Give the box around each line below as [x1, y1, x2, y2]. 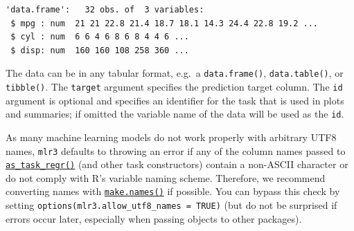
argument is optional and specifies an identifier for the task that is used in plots [6, 93, 344, 107]
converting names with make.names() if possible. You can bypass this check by [6, 184, 340, 198]
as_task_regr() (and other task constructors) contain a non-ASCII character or [6, 157, 348, 172]
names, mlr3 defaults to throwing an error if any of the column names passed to [6, 143, 346, 158]
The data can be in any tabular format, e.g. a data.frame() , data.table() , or [6, 66, 344, 80]
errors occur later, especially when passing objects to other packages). [6, 211, 302, 225]
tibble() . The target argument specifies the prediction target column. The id [6, 80, 343, 94]
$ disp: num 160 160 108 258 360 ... [10, 45, 189, 55]
